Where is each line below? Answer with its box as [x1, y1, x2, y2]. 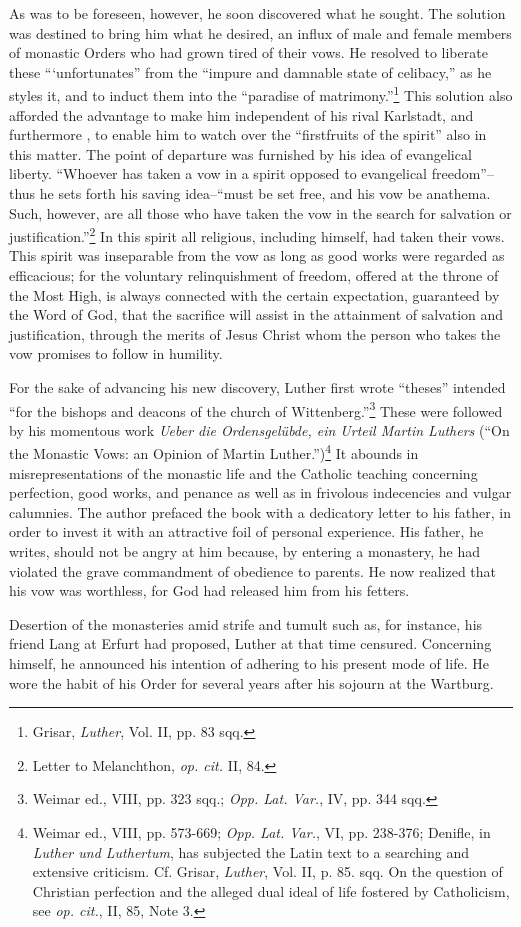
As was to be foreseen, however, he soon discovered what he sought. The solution [9, 3, 506, 23]
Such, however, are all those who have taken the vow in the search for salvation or [9, 202, 512, 223]
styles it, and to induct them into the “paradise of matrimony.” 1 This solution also [9, 82, 513, 106]
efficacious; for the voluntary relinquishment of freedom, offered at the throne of [9, 265, 499, 286]
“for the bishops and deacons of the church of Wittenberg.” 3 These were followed [9, 397, 503, 421]
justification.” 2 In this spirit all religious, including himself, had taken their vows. [9, 223, 505, 246]
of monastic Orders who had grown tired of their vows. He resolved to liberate [9, 42, 488, 63]
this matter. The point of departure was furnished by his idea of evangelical [9, 143, 472, 164]
